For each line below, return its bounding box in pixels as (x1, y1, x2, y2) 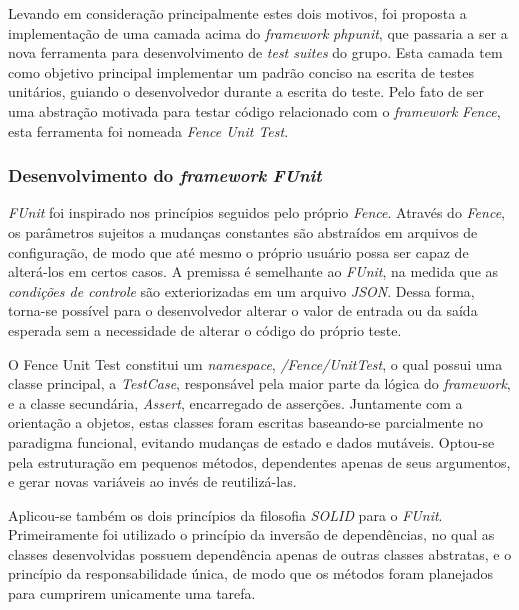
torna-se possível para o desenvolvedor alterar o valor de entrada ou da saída (8, 300, 478, 321)
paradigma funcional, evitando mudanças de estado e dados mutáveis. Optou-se (8, 431, 495, 452)
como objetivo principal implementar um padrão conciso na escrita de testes (8, 61, 474, 82)
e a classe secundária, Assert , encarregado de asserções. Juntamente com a (8, 392, 463, 413)
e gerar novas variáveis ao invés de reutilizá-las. (8, 471, 297, 492)
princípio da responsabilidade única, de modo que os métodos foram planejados (8, 563, 494, 584)
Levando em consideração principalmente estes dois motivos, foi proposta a (8, 3, 467, 23)
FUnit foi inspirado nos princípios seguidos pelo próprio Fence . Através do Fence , (8, 202, 505, 223)
